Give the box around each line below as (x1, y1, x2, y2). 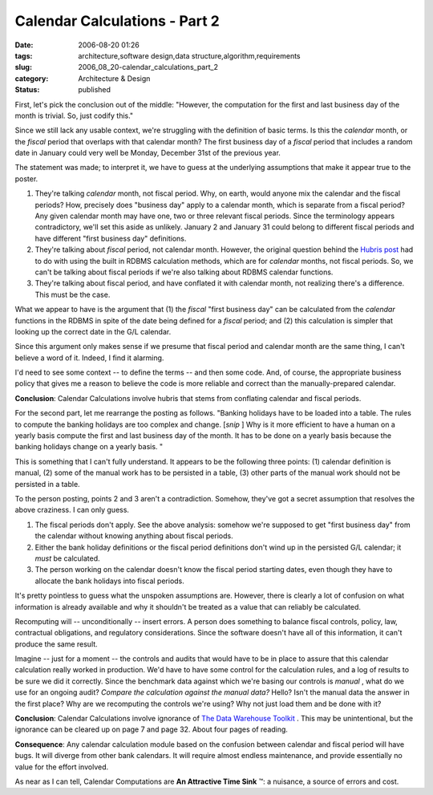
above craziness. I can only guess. (14, 505, 130, 515)
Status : (14, 85, 40, 95)
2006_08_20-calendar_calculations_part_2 (78, 63, 218, 72)
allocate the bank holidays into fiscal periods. (34, 576, 184, 586)
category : (14, 73, 49, 83)
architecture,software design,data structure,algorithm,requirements (78, 51, 301, 60)
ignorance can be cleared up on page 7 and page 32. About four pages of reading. (14, 724, 289, 734)
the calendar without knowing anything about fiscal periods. (34, 531, 233, 541)
